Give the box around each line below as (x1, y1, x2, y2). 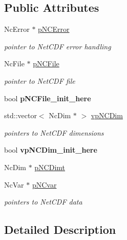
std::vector (4, 110, 37, 121)
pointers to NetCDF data (4, 196, 82, 207)
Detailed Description (4, 221, 116, 237)
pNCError (38, 24, 70, 34)
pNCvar (32, 179, 57, 190)
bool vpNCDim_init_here (4, 144, 97, 155)
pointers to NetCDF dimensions (4, 127, 104, 138)
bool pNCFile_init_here (4, 93, 91, 103)
